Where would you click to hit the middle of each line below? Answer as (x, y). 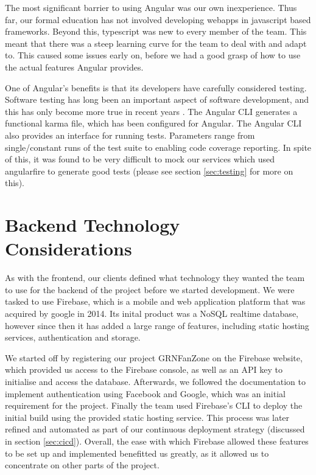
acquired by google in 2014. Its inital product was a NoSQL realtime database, (152, 313)
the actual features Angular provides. (74, 67)
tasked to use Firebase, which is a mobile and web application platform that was (155, 301)
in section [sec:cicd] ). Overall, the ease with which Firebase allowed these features (157, 441)
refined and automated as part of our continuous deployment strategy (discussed (155, 429)
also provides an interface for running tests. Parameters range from (130, 135)
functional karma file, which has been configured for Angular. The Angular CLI (153, 123)
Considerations (68, 248)
